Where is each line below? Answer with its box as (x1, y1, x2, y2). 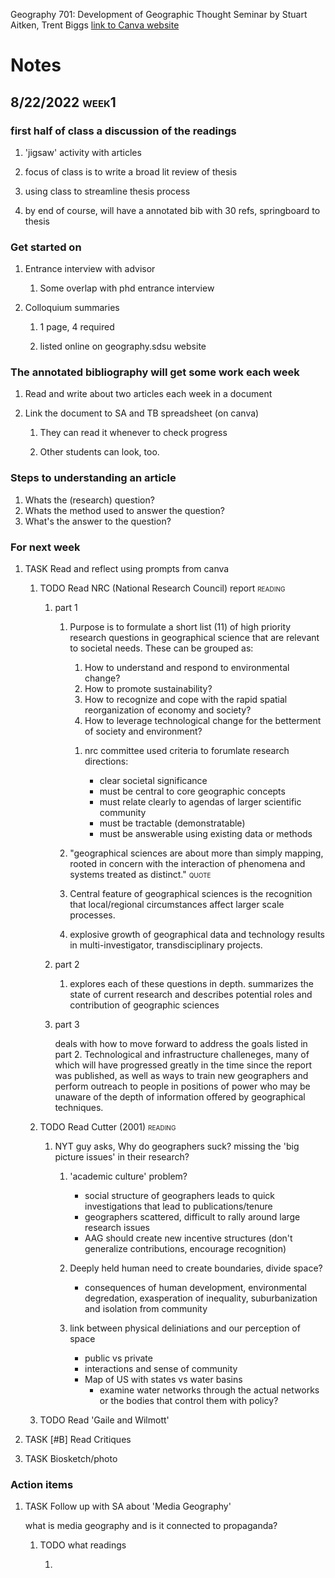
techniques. (54, 1102, 104, 1114)
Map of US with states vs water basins (84, 1374, 243, 1386)
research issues (84, 1222, 150, 1234)
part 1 (54, 602, 78, 614)
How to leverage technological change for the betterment (84, 715, 322, 727)
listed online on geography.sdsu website (39, 340, 207, 353)
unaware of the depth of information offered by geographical (54, 1091, 306, 1103)
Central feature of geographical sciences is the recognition (69, 888, 313, 900)
